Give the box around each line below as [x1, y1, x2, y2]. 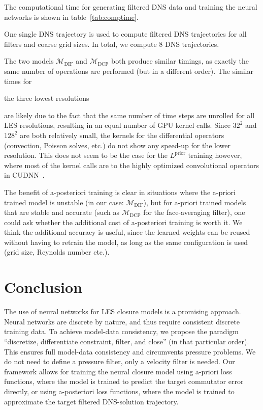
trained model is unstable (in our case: [4, 197, 124, 207]
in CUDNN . [4, 170, 45, 180]
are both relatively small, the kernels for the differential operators [20, 129, 224, 140]
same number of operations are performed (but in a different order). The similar [4, 65, 253, 76]
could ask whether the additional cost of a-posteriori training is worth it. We [4, 216, 243, 227]
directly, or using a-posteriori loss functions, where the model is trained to [4, 386, 235, 396]
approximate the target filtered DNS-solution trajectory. [4, 396, 179, 406]
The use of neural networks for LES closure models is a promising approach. [4, 306, 241, 317]
